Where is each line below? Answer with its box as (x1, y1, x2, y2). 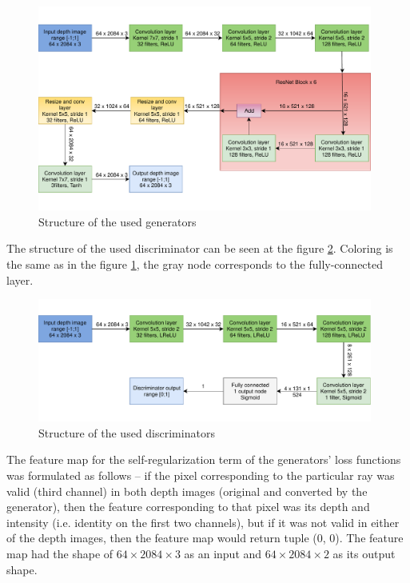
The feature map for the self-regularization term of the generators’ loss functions (6, 451, 401, 468)
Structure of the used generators (38, 213, 197, 230)
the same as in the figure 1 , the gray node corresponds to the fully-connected (6, 256, 384, 272)
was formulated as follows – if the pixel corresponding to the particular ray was (6, 466, 395, 483)
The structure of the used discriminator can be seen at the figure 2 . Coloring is (6, 240, 393, 257)
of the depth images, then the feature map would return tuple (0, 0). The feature (6, 529, 404, 546)
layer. (6, 271, 34, 288)
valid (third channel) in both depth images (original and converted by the (6, 482, 368, 499)
